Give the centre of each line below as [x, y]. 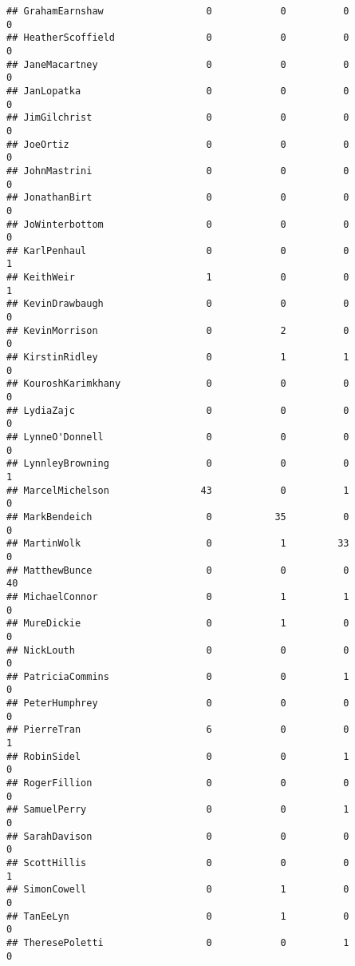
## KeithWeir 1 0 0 [178, 278]
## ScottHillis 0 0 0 [178, 863]
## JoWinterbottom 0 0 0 [178, 224]
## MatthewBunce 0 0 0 [178, 570]
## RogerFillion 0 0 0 [178, 783]
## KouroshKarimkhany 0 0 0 [178, 384]
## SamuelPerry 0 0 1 [178, 810]
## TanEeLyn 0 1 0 [178, 916]
